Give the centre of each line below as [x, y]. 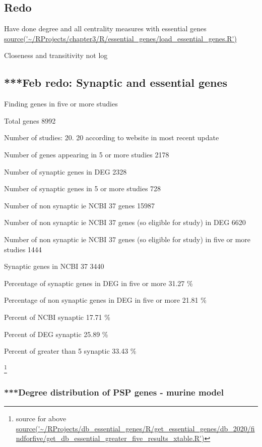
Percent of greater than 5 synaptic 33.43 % [70, 351]
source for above [41, 418]
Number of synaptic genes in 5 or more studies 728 [83, 188]
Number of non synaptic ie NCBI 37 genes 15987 [80, 205]
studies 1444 [23, 249]
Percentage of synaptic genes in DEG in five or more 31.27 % [99, 283]
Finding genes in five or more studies [61, 104]
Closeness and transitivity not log [56, 55]
